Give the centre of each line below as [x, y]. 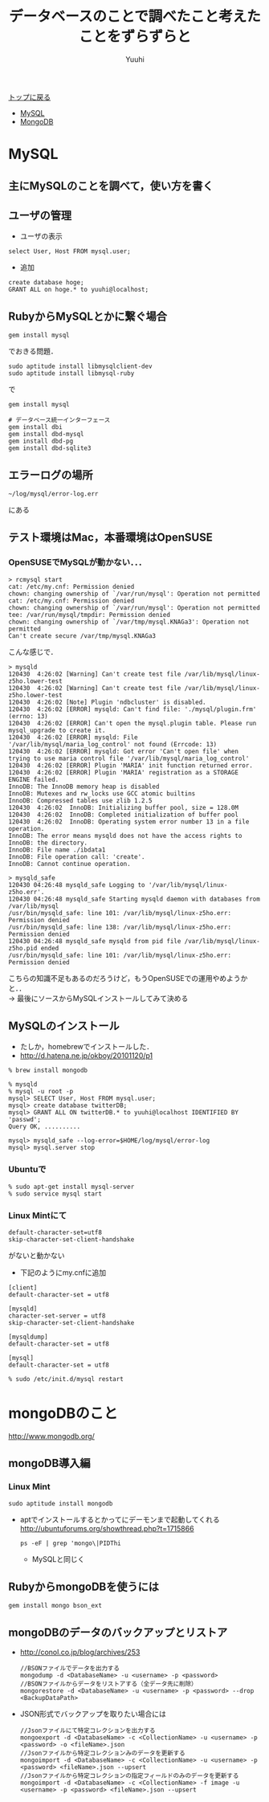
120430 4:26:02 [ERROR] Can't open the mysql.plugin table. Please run [132, 723]
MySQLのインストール [64, 1026]
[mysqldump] [28, 1337]
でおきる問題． [33, 351]
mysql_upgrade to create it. [57, 730]
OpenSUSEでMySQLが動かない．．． [77, 562]
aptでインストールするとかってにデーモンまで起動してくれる [120, 1519]
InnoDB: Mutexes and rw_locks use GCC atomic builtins [102, 793]
